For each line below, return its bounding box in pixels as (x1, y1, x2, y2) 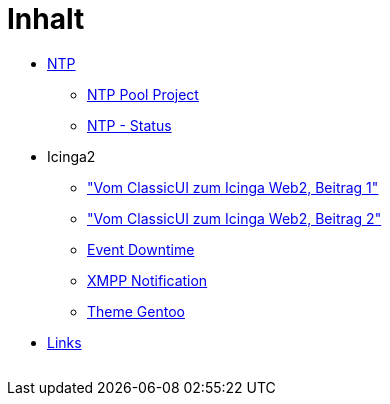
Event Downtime (87, 240, 195, 258)
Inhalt (7, 2, 85, 36)
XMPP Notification (87, 271, 208, 289)
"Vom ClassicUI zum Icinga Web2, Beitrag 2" (87, 209, 382, 227)
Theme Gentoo (87, 302, 185, 320)
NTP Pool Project (87, 85, 199, 103)
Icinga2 (47, 147, 96, 165)
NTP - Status (87, 116, 172, 134)
